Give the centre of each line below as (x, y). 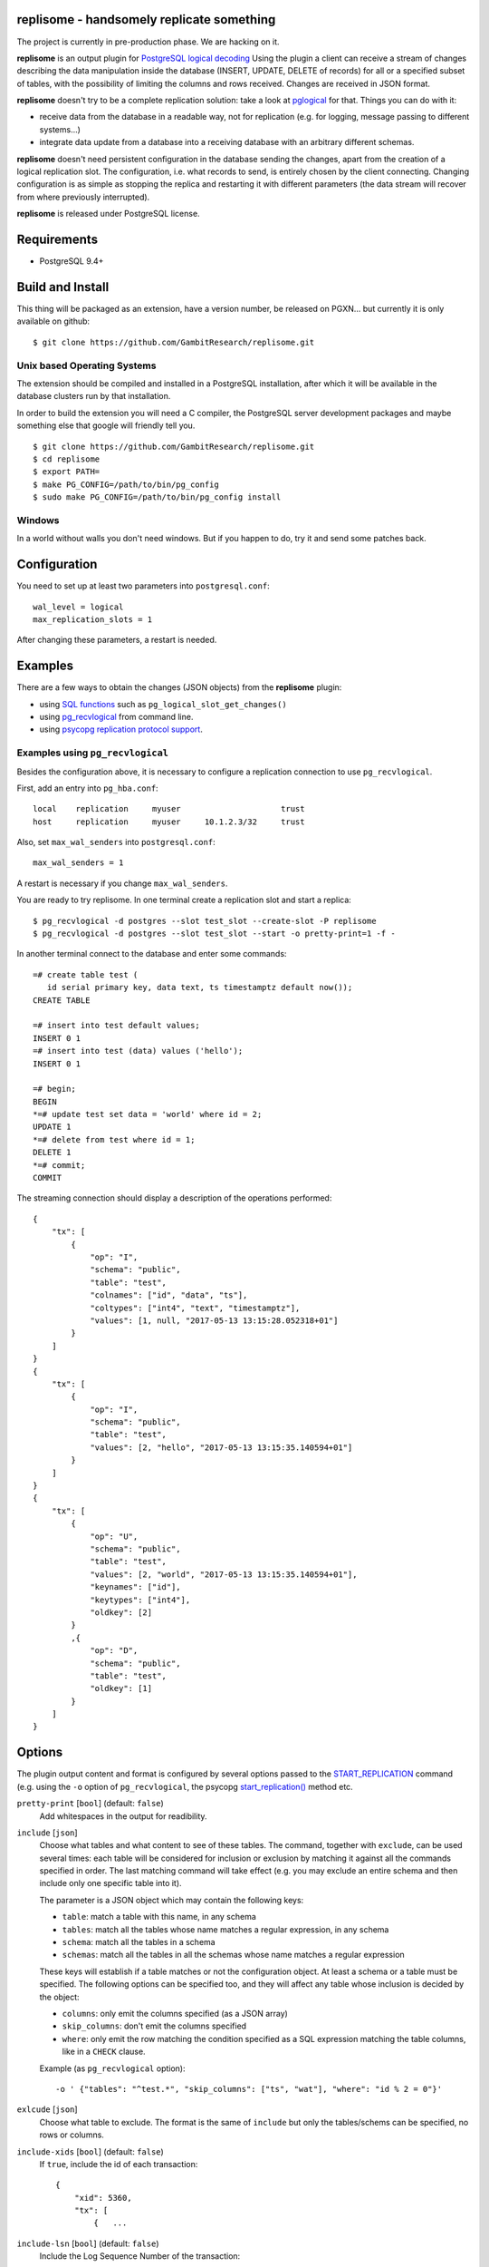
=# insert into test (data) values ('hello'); (138, 1051)
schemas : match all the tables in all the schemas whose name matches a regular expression (233, 1955)
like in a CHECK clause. (104, 2052)
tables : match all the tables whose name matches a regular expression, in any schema (225, 1929)
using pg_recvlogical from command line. (116, 716)
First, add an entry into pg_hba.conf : (87, 788)
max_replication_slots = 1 (93, 619)
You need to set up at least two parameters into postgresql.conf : (144, 586)
